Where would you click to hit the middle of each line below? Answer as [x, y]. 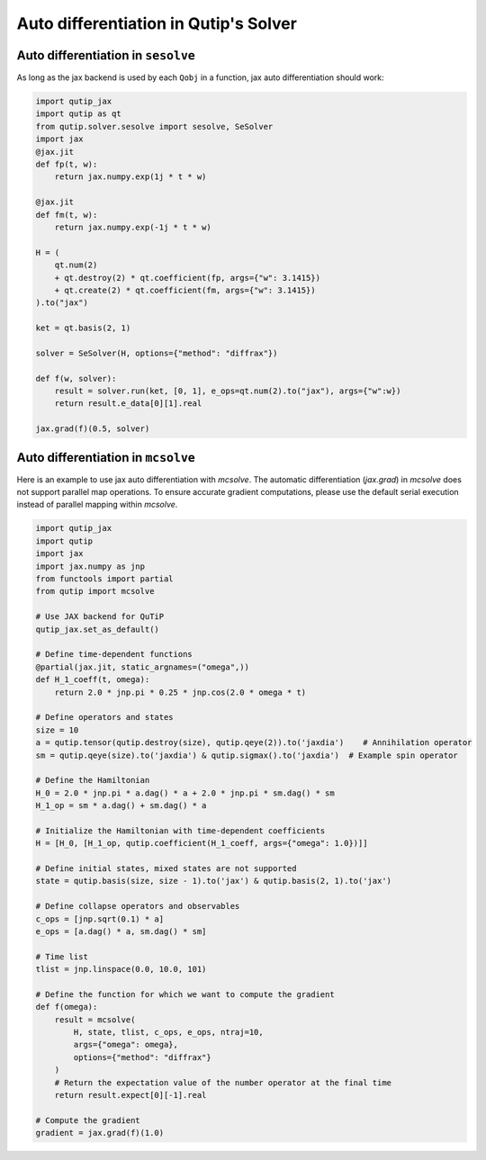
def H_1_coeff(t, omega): [93, 680]
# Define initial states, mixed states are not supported [166, 869]
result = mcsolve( [95, 1020]
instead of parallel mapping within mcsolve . [97, 505]
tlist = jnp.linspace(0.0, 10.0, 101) [121, 969]
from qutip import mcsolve [95, 591]
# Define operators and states [105, 717]
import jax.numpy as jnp [90, 566]
